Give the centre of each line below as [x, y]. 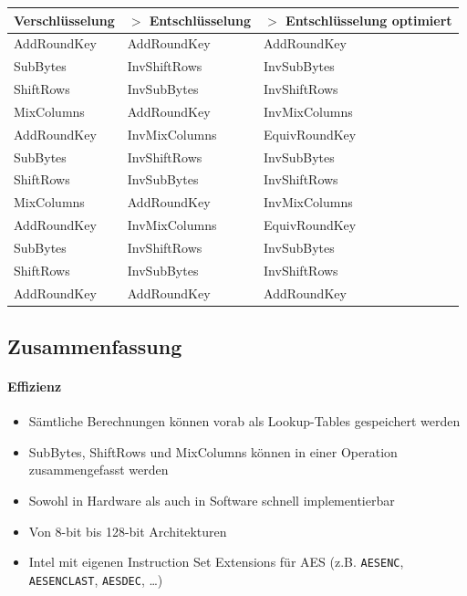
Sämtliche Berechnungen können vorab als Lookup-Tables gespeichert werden [244, 421]
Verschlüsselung [64, 20]
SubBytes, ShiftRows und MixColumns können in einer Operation [213, 451]
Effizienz [35, 387]
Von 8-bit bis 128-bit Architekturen [128, 531]
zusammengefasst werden [99, 470]
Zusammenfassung [95, 346]
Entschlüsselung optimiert [369, 20]
